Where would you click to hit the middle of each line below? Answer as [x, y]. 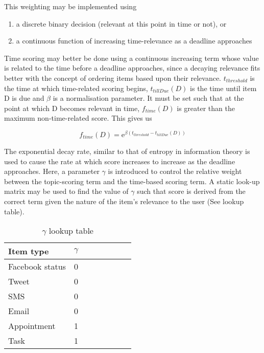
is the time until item [223, 88]
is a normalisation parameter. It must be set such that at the [148, 98]
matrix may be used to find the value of [66, 191]
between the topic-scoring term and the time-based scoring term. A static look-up [132, 181]
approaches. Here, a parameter [52, 171]
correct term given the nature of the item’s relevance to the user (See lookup [124, 201]
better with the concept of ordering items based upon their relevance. [113, 78]
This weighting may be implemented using [70, 6]
